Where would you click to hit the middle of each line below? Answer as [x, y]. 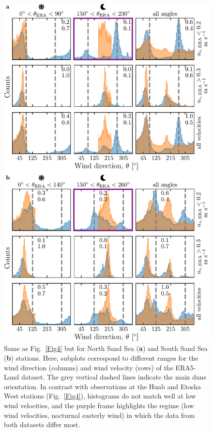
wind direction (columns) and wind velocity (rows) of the [89, 367]
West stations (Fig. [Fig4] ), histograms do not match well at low [100, 396]
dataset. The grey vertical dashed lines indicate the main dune [114, 377]
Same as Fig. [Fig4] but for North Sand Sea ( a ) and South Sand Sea [106, 348]
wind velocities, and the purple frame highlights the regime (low [99, 405]
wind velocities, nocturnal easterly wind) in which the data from [99, 415]
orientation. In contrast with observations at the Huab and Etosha [103, 386]
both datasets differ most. [42, 424]
